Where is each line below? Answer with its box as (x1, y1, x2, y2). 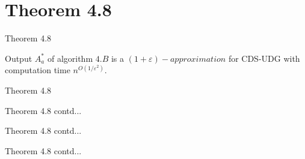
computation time (5, 64, 70, 76)
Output (5, 52, 32, 64)
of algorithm (47, 52, 93, 64)
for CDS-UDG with (228, 52, 300, 64)
